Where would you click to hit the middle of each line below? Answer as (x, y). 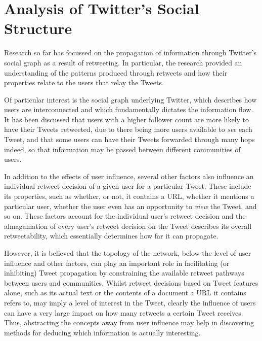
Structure (38, 28)
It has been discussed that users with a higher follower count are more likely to (127, 119)
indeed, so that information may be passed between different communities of (122, 149)
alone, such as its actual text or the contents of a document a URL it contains (125, 293)
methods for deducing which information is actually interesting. (102, 332)
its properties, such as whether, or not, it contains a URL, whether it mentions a (129, 196)
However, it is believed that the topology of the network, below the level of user (128, 253)
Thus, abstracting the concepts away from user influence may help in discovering (129, 322)
